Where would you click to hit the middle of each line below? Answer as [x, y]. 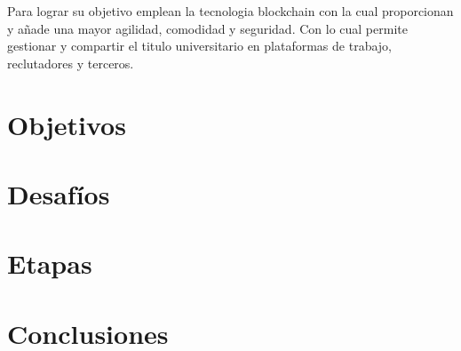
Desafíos [59, 193]
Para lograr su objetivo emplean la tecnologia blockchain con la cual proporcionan [230, 11]
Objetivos [67, 124]
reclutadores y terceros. [71, 63]
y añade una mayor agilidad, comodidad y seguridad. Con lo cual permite [207, 28]
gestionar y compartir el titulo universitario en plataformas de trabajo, [199, 46]
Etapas [50, 263]
